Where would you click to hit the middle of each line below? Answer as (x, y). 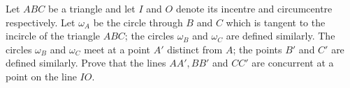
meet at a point (117, 49)
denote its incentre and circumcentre (254, 8)
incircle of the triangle (53, 36)
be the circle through (138, 22)
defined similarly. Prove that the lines (86, 63)
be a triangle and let (92, 8)
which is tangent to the (276, 22)
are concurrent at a (293, 63)
